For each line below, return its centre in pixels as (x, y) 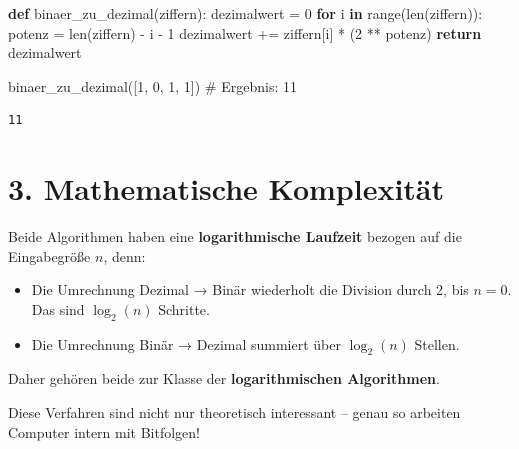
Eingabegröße (49, 255)
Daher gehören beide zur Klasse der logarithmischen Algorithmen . (224, 378)
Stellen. (437, 343)
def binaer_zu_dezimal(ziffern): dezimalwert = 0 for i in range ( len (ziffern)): (245, 13)
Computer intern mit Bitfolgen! (104, 431)
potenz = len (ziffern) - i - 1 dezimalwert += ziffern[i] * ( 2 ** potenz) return (245, 32)
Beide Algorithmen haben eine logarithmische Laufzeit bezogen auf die (235, 236)
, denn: (124, 255)
